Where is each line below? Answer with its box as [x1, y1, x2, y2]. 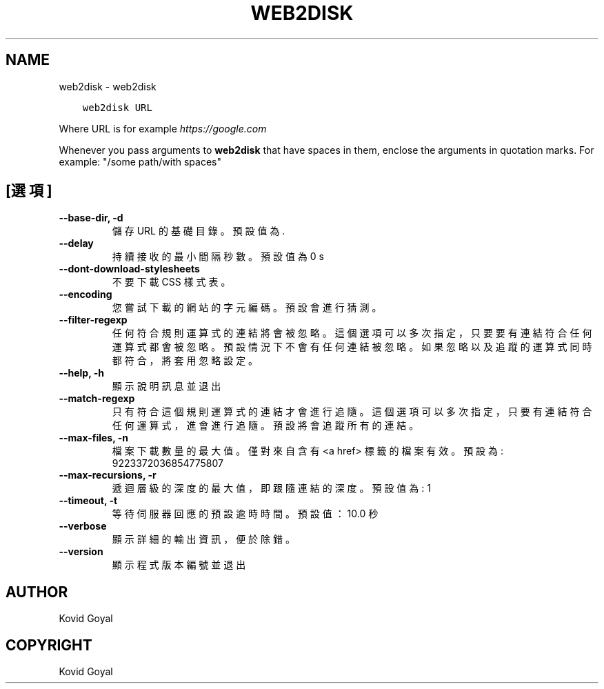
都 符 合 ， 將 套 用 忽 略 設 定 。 [112, 355, 259, 367]
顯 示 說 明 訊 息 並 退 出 [112, 380, 221, 392]
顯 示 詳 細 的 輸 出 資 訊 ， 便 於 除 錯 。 [112, 533, 295, 546]
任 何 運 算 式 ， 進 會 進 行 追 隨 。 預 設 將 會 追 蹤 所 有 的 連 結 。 [112, 419, 419, 432]
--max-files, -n [59, 432, 129, 444]
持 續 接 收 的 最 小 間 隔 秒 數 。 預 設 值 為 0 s [112, 250, 324, 263]
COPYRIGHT [6, 636, 92, 654]
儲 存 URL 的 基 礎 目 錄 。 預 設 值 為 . [112, 225, 285, 237]
